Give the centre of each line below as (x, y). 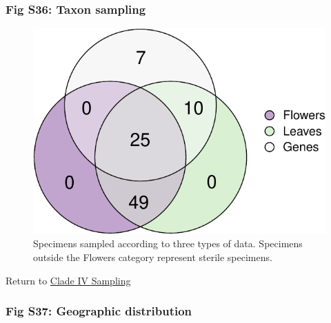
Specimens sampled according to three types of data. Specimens (168, 243)
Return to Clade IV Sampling (68, 280)
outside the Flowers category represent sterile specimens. (153, 257)
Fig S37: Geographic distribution (99, 311)
